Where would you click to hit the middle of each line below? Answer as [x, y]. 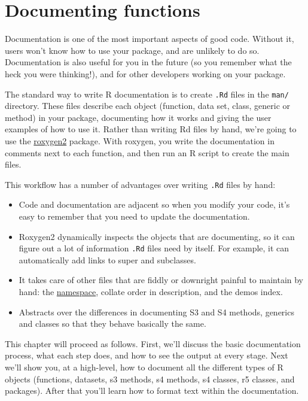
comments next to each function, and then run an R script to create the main [147, 152]
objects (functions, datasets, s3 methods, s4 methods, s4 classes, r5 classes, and [150, 379]
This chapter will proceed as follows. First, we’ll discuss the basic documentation [153, 343]
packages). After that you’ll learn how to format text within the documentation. [152, 391]
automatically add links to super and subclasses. [107, 259]
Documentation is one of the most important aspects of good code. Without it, [150, 39]
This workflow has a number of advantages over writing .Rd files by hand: [140, 184]
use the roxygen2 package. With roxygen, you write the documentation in [140, 140]
